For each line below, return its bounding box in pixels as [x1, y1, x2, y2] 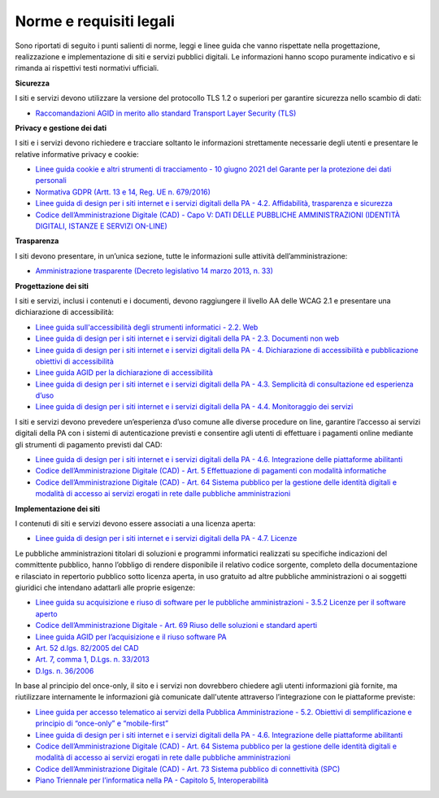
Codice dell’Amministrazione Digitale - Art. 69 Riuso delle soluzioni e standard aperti [35, 621, 317, 630]
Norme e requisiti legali [15, 12, 175, 30]
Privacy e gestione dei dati [15, 123, 107, 133]
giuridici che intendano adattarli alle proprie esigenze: [15, 582, 195, 592]
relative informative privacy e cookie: [15, 149, 139, 159]
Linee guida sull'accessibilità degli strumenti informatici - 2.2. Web [35, 322, 259, 332]
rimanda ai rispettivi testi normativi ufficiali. [15, 63, 159, 73]
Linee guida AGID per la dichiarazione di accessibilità [35, 368, 213, 377]
